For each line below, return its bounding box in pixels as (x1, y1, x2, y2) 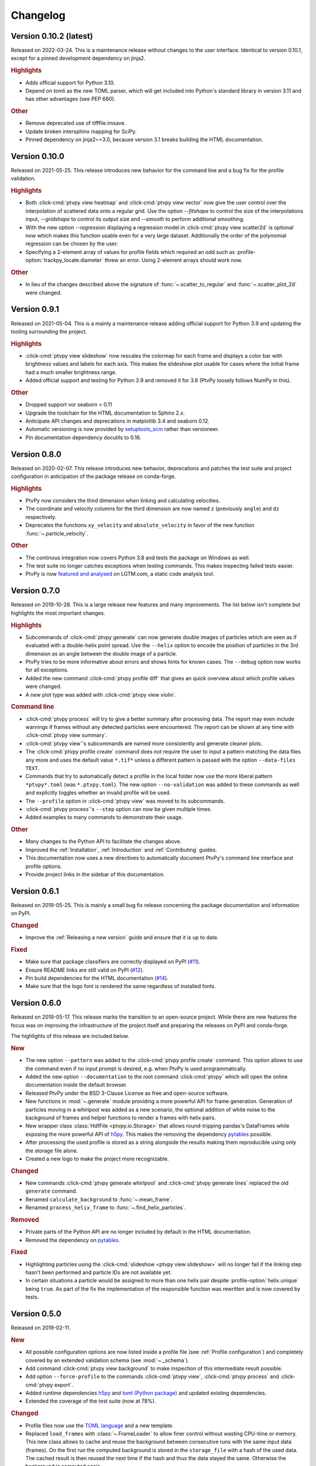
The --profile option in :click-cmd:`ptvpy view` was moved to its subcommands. (25, 798, 225, 805)
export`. (54, 1381, 73, 1388)
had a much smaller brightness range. (25, 368, 117, 375)
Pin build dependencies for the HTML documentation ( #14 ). (25, 975, 169, 982)
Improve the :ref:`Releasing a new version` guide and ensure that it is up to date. (25, 934, 219, 941)
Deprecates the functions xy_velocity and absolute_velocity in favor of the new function (25, 522, 255, 529)
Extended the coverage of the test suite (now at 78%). (25, 1397, 156, 1404)
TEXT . (25, 764, 40, 771)
